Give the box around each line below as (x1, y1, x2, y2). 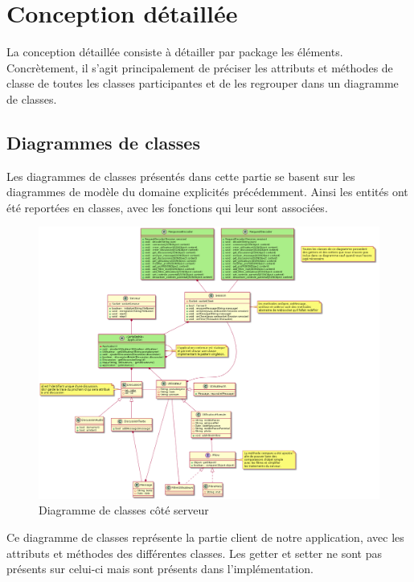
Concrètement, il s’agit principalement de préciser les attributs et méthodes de (6, 59, 393, 76)
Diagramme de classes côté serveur (39, 502, 209, 518)
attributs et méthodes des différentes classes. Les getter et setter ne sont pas (6, 544, 382, 561)
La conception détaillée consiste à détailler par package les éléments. (6, 43, 343, 60)
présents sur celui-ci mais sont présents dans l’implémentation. (6, 560, 314, 577)
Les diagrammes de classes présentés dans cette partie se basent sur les (6, 167, 355, 184)
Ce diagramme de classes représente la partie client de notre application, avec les (6, 528, 404, 545)
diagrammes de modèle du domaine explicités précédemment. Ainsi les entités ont (6, 183, 408, 200)
